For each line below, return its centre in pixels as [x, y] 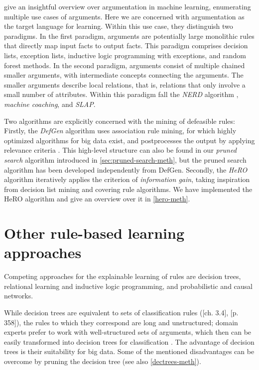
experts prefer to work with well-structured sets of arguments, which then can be [128, 332]
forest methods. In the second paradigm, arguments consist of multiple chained [125, 65]
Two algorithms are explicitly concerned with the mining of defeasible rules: [120, 121]
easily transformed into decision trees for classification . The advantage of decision [129, 341]
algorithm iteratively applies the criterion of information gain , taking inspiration [127, 179]
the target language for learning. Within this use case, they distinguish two [119, 26]
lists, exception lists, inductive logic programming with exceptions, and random [125, 55]
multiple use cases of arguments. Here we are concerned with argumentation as [124, 16]
